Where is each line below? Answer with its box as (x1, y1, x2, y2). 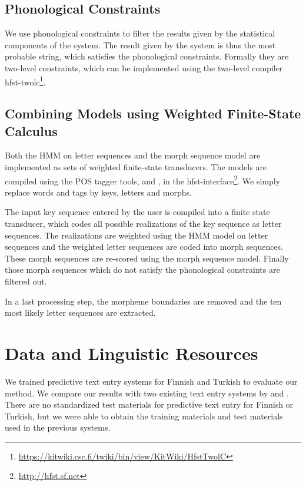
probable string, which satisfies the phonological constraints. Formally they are (5, 50, 289, 62)
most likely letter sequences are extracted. (5, 306, 156, 319)
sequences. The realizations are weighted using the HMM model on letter (5, 229, 268, 241)
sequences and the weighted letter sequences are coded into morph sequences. (5, 240, 284, 253)
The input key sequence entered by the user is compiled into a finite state (5, 206, 270, 218)
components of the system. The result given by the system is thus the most (5, 38, 276, 51)
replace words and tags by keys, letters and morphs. (5, 186, 192, 198)
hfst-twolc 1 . (5, 74, 46, 88)
